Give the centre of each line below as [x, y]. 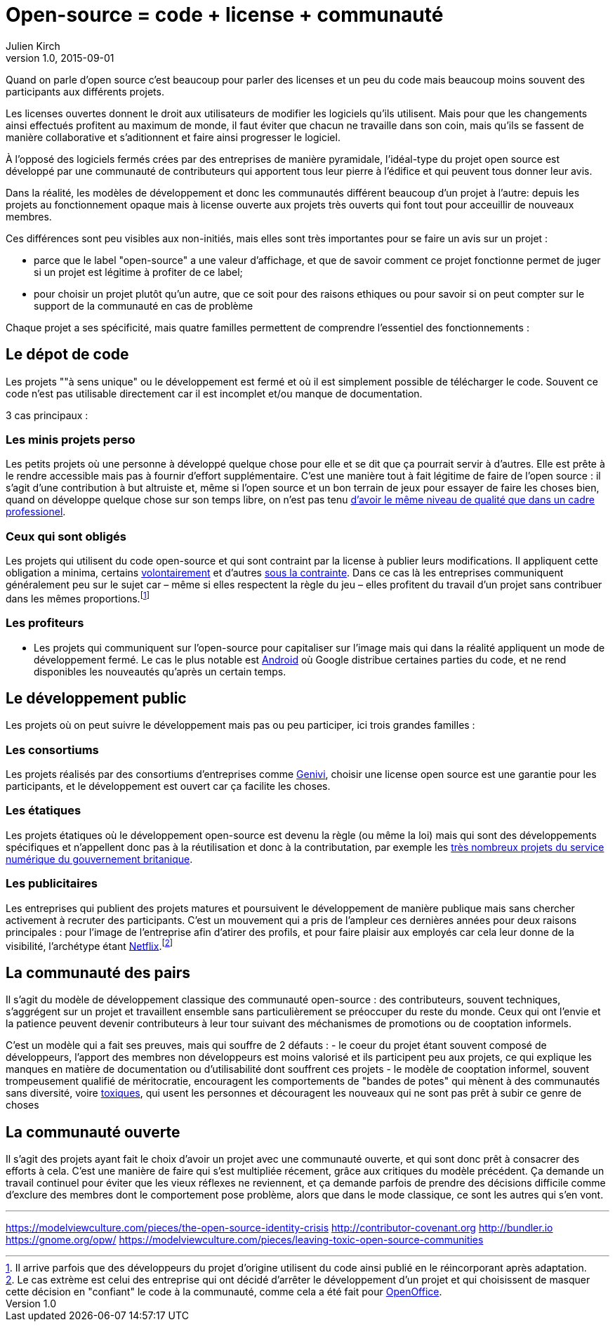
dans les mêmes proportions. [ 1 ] [78, 598]
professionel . [36, 512]
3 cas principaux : [47, 415]
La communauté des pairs [98, 972]
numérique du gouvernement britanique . [99, 859]
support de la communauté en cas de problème [144, 305]
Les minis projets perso [71, 439]
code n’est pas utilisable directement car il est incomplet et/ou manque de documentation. [214, 393]
